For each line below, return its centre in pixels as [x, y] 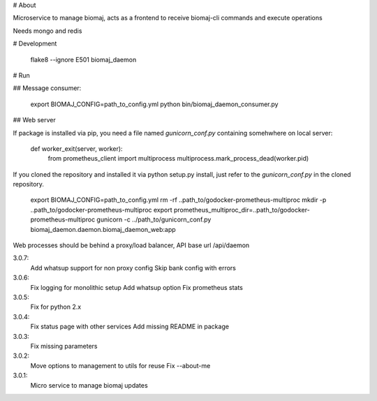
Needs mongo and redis [47, 31]
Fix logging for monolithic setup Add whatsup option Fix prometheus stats [137, 287]
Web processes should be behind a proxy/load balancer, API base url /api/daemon [131, 245]
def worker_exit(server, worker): [76, 148]
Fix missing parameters [64, 346]
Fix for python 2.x [56, 307]
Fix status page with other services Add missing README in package [130, 327]
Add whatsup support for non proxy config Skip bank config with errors [133, 268]
